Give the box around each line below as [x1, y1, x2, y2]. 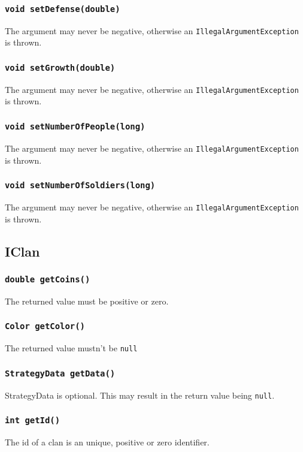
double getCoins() [5, 274, 90, 284]
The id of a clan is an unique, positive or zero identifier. [5, 435, 210, 448]
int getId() [5, 415, 60, 426]
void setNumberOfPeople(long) [5, 121, 146, 131]
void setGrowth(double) [5, 62, 116, 73]
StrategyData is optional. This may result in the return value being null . [5, 388, 275, 401]
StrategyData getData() [5, 368, 116, 378]
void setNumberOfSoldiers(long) [5, 180, 156, 191]
